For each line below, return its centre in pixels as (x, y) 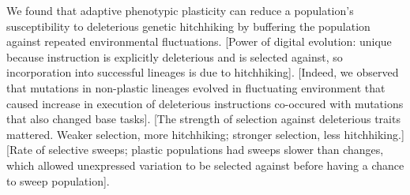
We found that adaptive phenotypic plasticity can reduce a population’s (180, 10)
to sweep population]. (58, 180)
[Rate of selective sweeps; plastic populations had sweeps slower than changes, (195, 150)
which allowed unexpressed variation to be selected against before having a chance (205, 165)
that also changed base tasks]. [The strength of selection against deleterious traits (203, 119)
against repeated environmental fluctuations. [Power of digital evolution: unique (199, 41)
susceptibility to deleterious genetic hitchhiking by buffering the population (188, 26)
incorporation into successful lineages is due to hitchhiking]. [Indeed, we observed (203, 72)
